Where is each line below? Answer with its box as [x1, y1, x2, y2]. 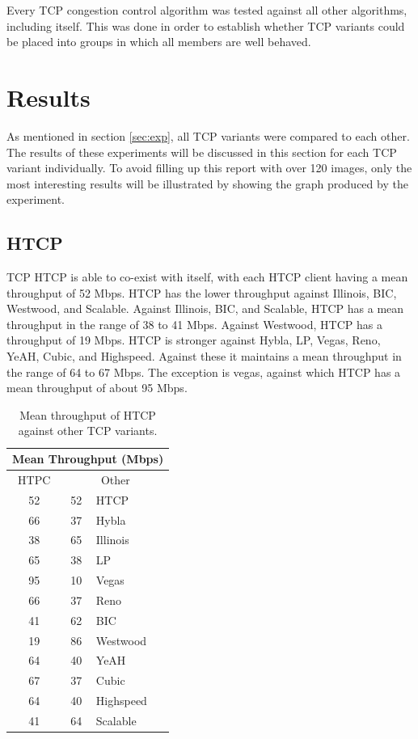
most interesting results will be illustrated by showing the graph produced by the [6, 175, 408, 192]
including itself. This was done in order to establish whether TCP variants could [6, 17, 405, 34]
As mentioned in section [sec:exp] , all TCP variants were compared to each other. [6, 127, 410, 144]
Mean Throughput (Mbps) [12, 450, 164, 467]
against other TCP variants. [18, 422, 158, 439]
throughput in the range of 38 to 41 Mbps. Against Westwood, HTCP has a [6, 315, 382, 332]
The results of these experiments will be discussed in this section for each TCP [6, 143, 397, 160]
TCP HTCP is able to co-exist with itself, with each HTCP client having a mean [6, 268, 408, 285]
